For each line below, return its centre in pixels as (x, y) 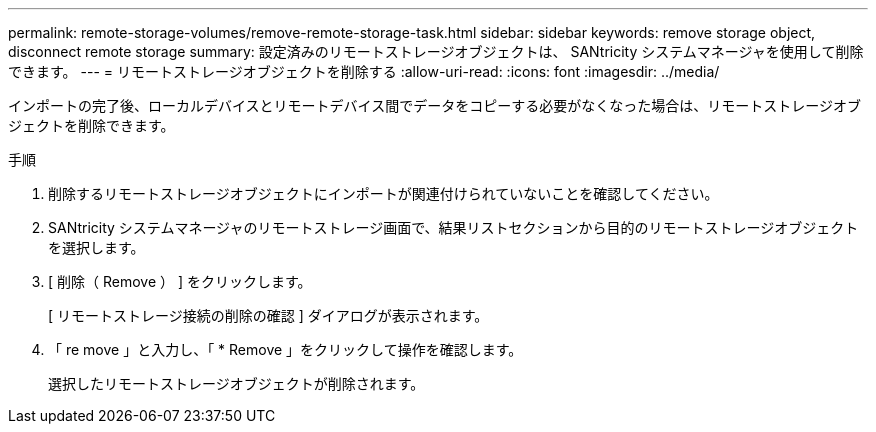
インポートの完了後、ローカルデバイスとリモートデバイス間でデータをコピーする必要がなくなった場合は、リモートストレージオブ (434, 105)
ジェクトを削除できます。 (91, 125)
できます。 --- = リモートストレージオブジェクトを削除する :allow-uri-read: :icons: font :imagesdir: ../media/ (364, 71)
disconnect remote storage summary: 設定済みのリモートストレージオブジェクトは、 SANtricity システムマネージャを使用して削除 (436, 51)
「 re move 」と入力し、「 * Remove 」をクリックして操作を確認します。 (285, 349)
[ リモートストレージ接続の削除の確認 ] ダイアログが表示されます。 (268, 315)
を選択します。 (96, 247)
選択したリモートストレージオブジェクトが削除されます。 (236, 383)
